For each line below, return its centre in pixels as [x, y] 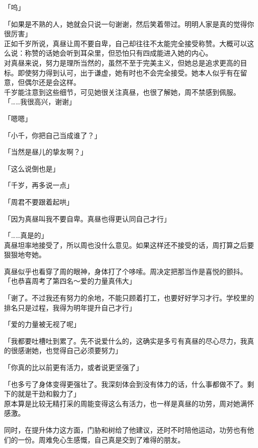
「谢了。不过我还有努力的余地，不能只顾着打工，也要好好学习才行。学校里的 [129, 298]
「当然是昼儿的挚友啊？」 [46, 152]
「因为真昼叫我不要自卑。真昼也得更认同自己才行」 [87, 218]
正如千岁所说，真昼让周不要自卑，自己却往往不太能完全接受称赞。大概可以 [126, 43]
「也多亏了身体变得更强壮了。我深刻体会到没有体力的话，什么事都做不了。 [126, 384]
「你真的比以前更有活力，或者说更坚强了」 [73, 367]
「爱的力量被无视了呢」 [42, 324]
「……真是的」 [26, 235]
